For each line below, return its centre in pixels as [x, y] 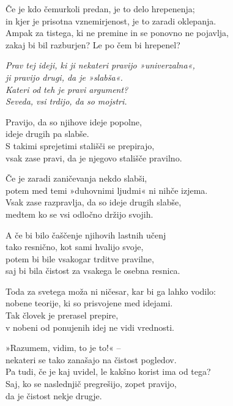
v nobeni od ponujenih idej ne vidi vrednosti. [90, 327]
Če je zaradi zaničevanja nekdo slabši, [76, 178]
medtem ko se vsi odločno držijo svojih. [80, 214]
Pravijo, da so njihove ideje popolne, [74, 121]
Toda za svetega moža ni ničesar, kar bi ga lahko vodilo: [111, 291]
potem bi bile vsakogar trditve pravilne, [80, 258]
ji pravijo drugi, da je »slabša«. [64, 77]
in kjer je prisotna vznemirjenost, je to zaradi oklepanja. [111, 20]
